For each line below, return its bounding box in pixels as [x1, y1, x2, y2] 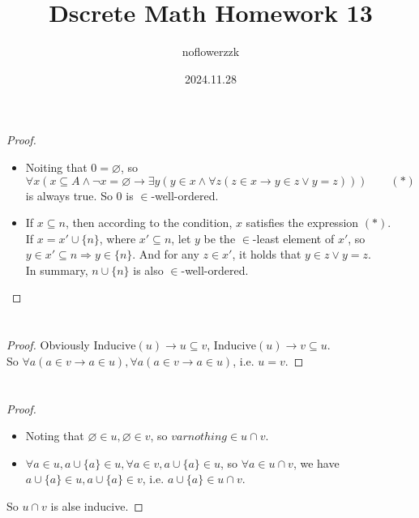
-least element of [252, 229, 335, 246]
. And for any [132, 246, 199, 263]
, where [99, 229, 136, 246]
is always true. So [25, 186, 113, 203]
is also [133, 261, 164, 278]
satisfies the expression [246, 214, 359, 231]
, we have [293, 454, 340, 471]
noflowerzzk [182, 43, 240, 60]
